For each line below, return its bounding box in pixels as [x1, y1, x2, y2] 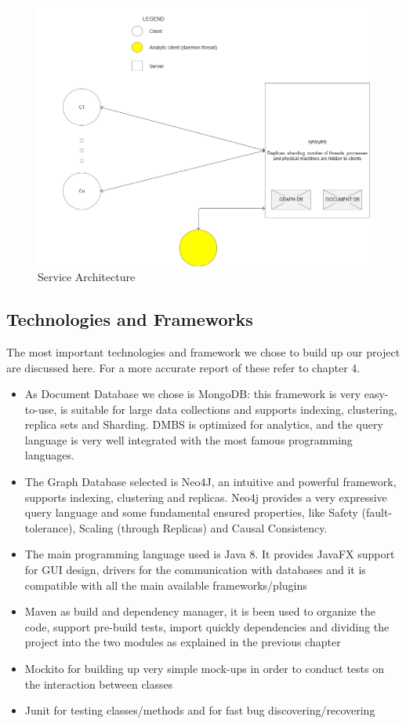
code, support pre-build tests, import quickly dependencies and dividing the [24, 618, 390, 634]
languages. [24, 447, 74, 463]
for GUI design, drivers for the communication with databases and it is [24, 561, 366, 578]
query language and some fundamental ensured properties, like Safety [24, 504, 358, 521]
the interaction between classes [24, 675, 173, 692]
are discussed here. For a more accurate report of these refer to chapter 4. [6, 359, 361, 375]
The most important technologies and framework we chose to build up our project [6, 343, 401, 360]
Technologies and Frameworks [6, 307, 253, 331]
